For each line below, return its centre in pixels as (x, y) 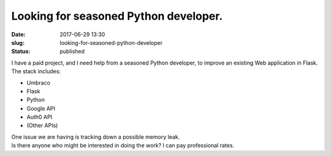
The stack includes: (36, 71)
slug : (18, 42)
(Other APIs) (42, 125)
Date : (18, 34)
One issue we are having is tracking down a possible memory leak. (96, 137)
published (72, 52)
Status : (21, 52)
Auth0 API (39, 117)
